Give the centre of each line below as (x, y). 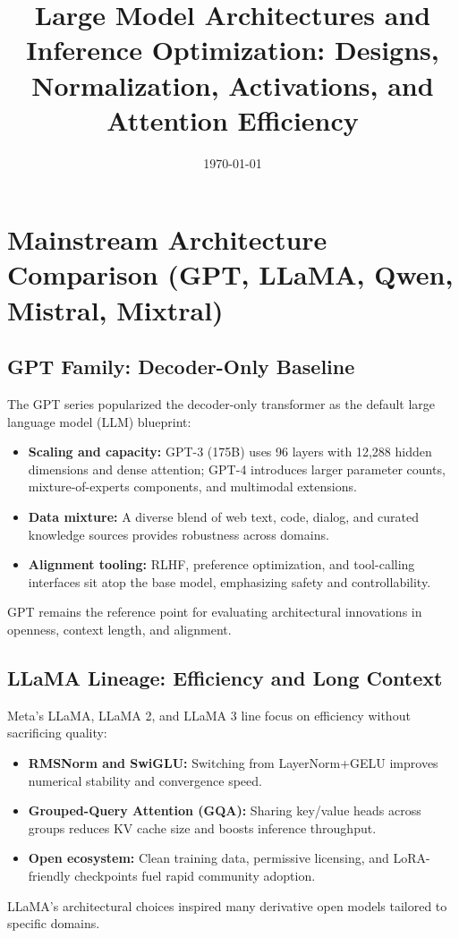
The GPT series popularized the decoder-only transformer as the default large (221, 404)
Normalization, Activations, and (233, 85)
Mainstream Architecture (167, 239)
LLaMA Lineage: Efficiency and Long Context (225, 677)
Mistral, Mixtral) (115, 309)
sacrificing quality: (57, 733)
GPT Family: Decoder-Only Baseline (181, 367)
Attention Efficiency (233, 119)
